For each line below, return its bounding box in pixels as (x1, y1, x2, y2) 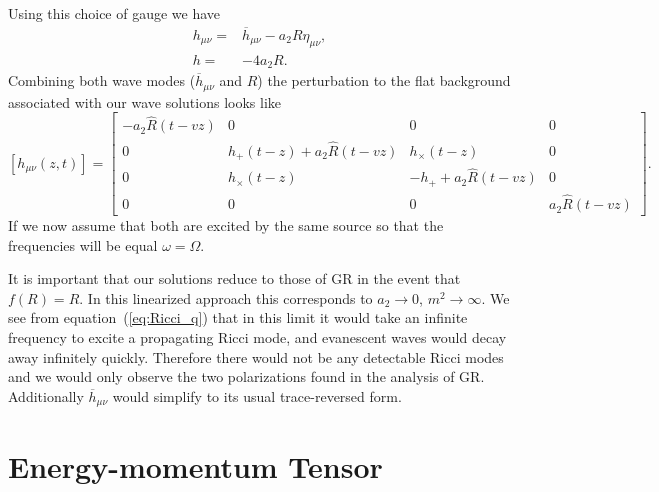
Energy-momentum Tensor (8, 446, 383, 487)
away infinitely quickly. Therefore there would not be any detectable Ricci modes (8, 346, 504, 367)
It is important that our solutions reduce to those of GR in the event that (8, 268, 461, 289)
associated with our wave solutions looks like (8, 91, 282, 112)
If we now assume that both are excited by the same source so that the (8, 215, 444, 236)
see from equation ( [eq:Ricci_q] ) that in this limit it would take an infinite (8, 307, 468, 328)
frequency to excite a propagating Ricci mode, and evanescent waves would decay (8, 327, 507, 348)
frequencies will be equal (8, 234, 158, 255)
